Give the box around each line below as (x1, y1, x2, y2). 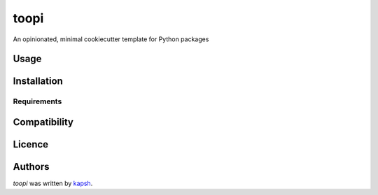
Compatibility (13, 116, 73, 128)
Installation (13, 75, 63, 87)
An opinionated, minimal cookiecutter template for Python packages (13, 35, 209, 43)
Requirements (13, 96, 62, 106)
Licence (13, 138, 49, 150)
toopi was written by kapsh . (13, 179, 93, 188)
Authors (13, 161, 50, 173)
